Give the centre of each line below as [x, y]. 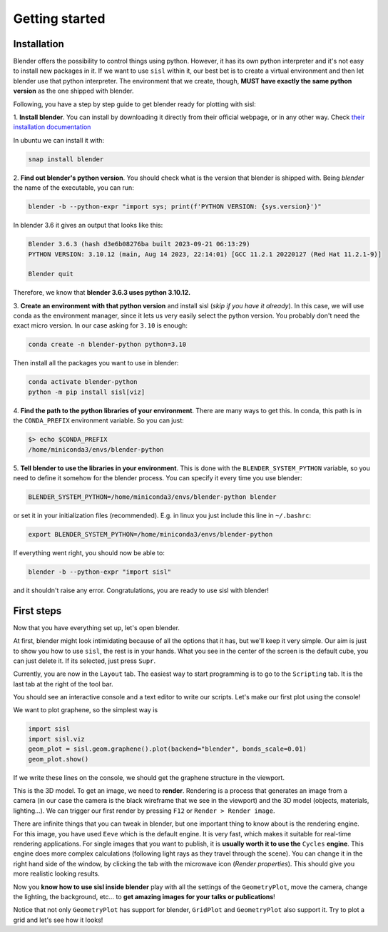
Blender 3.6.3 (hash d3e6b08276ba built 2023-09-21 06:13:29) [139, 244]
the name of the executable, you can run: [74, 188]
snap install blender [66, 159]
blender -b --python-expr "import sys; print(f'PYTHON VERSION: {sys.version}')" [175, 207]
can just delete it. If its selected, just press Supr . [85, 661]
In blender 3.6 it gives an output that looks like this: [88, 226]
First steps [37, 611]
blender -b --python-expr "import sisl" [99, 572]
